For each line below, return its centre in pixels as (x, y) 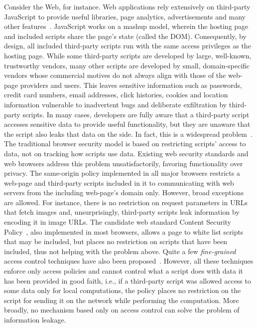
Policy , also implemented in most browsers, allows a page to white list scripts (124, 231)
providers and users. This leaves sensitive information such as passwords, (131, 85)
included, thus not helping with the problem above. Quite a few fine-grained (120, 251)
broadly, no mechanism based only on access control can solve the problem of (122, 310)
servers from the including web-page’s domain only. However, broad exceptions (124, 192)
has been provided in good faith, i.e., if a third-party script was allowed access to (128, 280)
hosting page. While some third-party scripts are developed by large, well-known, (128, 55)
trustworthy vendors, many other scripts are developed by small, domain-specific (127, 65)
